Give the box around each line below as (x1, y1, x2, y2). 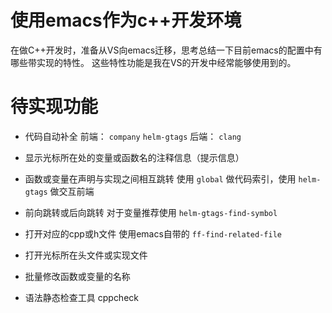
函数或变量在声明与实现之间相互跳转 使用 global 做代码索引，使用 (24, 172, 297, 185)
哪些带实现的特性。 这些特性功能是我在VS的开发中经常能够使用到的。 (10, 56, 297, 68)
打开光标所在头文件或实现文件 (24, 249, 148, 261)
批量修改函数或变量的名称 (24, 270, 131, 282)
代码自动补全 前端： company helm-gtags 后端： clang (24, 130, 242, 142)
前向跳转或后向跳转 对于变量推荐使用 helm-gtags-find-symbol (24, 206, 278, 218)
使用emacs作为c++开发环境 (10, 9, 242, 32)
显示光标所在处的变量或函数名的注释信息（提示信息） (24, 151, 245, 163)
